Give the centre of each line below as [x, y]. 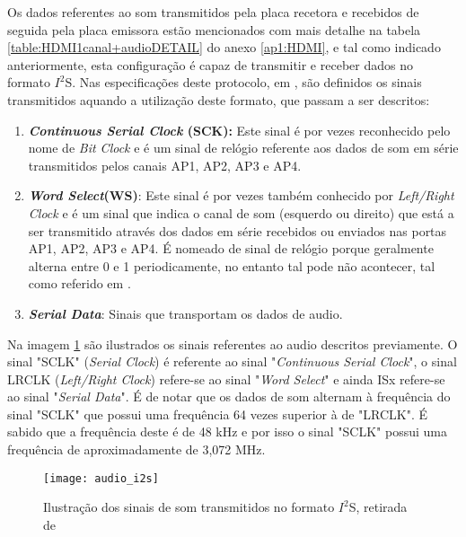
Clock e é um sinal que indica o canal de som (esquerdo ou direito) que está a [241, 212]
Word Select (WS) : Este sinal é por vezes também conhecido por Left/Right [241, 195]
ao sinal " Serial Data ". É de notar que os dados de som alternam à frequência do [229, 396]
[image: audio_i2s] [101, 478]
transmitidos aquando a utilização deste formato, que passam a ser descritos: [219, 99]
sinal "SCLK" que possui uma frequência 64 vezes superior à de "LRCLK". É [218, 414]
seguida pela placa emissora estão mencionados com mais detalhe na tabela [214, 29]
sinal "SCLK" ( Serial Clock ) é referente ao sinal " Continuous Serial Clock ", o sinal [232, 361]
